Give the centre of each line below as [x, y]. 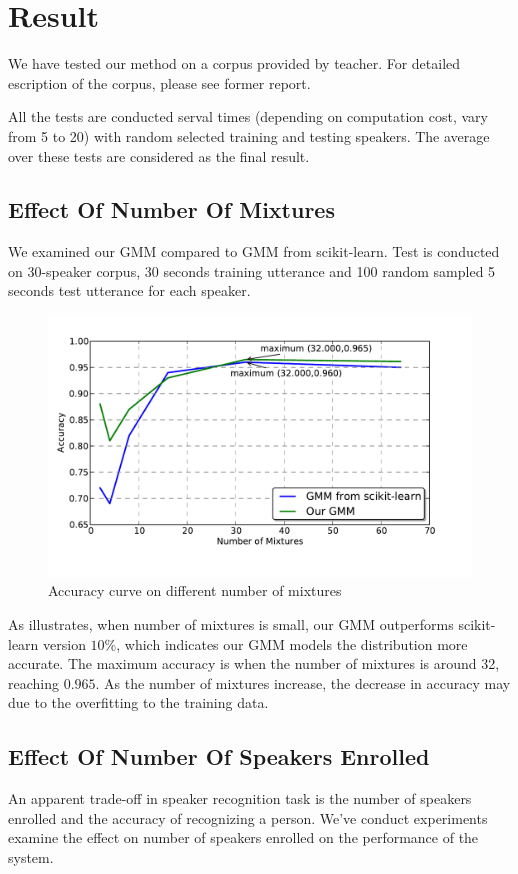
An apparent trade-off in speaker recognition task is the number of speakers [240, 798]
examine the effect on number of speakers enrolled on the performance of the [243, 837]
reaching [33, 682]
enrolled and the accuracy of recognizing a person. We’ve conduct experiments [248, 817]
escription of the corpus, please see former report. [159, 82]
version [64, 643]
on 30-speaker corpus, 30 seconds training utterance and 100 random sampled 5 [252, 270]
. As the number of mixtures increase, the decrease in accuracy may [303, 682]
